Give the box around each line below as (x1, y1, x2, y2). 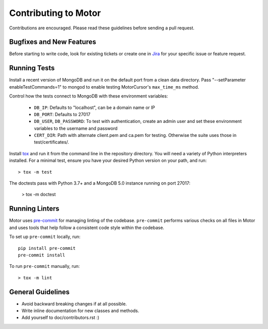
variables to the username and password (34, 125, 118, 131)
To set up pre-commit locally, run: (9, 234, 81, 240)
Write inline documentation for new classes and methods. (21, 308, 139, 314)
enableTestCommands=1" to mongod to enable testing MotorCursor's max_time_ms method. (9, 84, 200, 90)
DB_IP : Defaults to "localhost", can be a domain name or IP (34, 105, 155, 110)
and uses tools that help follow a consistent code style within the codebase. (9, 224, 165, 230)
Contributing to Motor (9, 7, 101, 18)
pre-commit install (18, 252, 66, 258)
